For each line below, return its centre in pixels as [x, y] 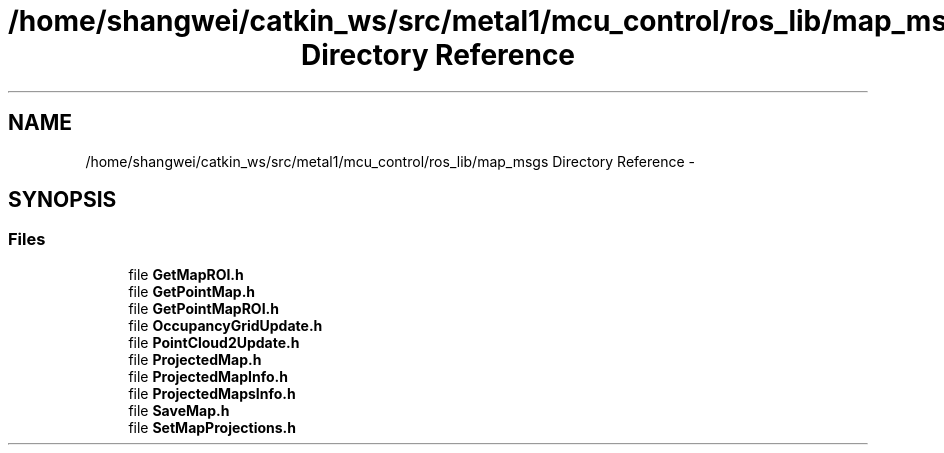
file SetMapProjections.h [212, 427]
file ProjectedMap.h [195, 359]
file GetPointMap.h [192, 291]
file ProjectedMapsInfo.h [212, 393]
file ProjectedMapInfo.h [208, 376]
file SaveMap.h [179, 410]
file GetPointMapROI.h [203, 308]
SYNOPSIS [62, 200]
